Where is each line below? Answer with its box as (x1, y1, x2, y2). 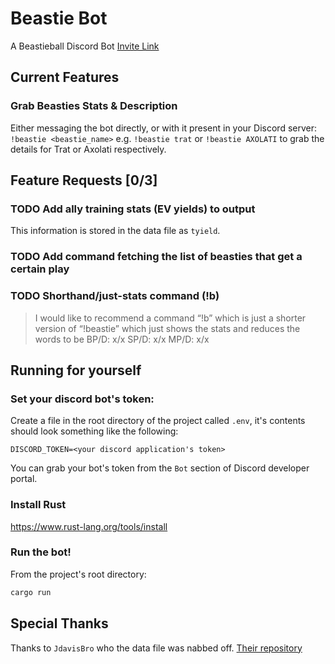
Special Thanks (10, 615, 109, 632)
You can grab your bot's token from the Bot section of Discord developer (10, 462, 310, 474)
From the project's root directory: (10, 568, 147, 580)
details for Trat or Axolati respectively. (10, 143, 167, 155)
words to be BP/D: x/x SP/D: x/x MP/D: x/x (34, 333, 210, 345)
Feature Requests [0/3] (10, 172, 158, 189)
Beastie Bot (10, 7, 108, 30)
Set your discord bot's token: (10, 392, 155, 406)
